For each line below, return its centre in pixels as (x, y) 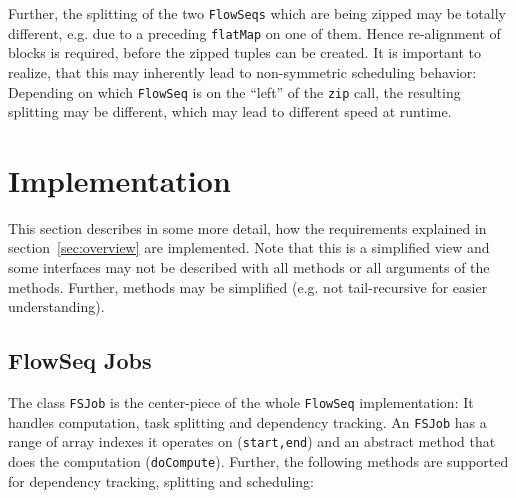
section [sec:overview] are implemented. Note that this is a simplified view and (249, 247)
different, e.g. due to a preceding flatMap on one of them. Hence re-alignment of (254, 32)
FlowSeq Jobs (80, 360)
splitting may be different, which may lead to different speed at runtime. (230, 111)
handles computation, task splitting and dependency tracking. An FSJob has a (247, 421)
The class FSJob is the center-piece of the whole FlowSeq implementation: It (241, 402)
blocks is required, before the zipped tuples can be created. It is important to (245, 52)
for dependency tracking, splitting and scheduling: (161, 480)
